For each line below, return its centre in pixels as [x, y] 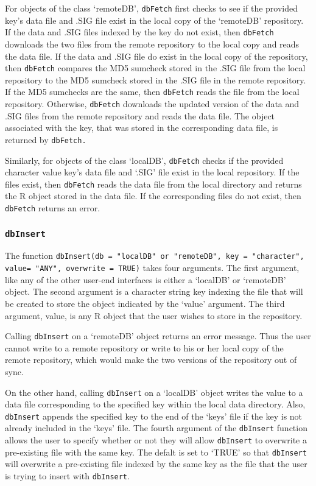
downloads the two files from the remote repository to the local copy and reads [152, 44]
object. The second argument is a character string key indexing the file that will [154, 291]
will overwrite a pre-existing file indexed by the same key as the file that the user [156, 464]
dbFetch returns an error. [53, 208]
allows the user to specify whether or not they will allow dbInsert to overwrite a [156, 440]
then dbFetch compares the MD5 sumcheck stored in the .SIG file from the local [155, 68]
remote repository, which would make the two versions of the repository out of [151, 360]
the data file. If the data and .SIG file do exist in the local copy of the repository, [156, 56]
